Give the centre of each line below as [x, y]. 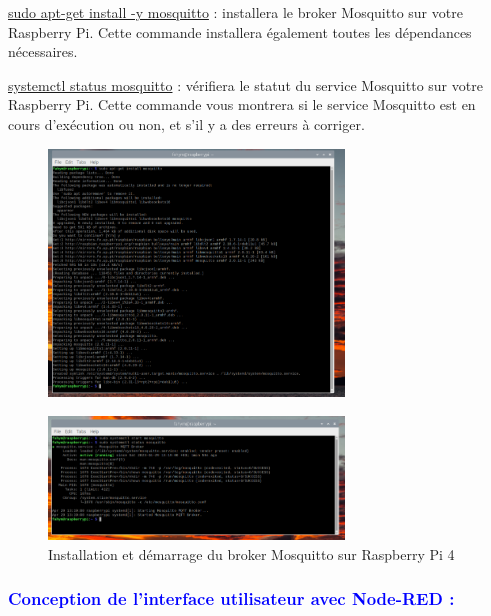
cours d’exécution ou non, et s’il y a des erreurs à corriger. [186, 123]
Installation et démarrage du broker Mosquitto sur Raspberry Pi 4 [251, 553]
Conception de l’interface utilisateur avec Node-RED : [231, 598]
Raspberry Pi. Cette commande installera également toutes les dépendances [240, 31]
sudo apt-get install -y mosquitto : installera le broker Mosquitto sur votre [235, 12]
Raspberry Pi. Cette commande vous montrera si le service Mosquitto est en [242, 104]
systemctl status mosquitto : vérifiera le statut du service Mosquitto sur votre [245, 84]
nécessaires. [43, 51]
